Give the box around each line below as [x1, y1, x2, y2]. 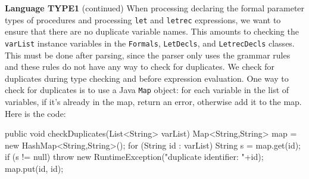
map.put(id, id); [5, 162, 64, 174]
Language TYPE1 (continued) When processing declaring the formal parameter [5, 2, 305, 14]
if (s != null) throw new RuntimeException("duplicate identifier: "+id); [5, 150, 264, 163]
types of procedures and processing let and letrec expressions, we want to [5, 13, 281, 26]
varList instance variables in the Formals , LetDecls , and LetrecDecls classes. [5, 36, 295, 49]
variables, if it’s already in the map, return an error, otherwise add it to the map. [5, 95, 302, 107]
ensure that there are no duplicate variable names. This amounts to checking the [5, 25, 299, 38]
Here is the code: [5, 107, 66, 119]
